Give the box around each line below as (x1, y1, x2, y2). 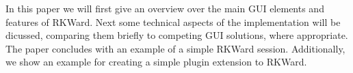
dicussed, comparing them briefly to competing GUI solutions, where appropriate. (5, 28, 348, 42)
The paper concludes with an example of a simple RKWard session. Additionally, (5, 41, 345, 55)
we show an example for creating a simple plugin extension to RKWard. (5, 55, 307, 69)
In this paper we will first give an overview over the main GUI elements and (5, 1, 324, 15)
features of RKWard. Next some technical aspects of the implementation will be (5, 14, 341, 29)
